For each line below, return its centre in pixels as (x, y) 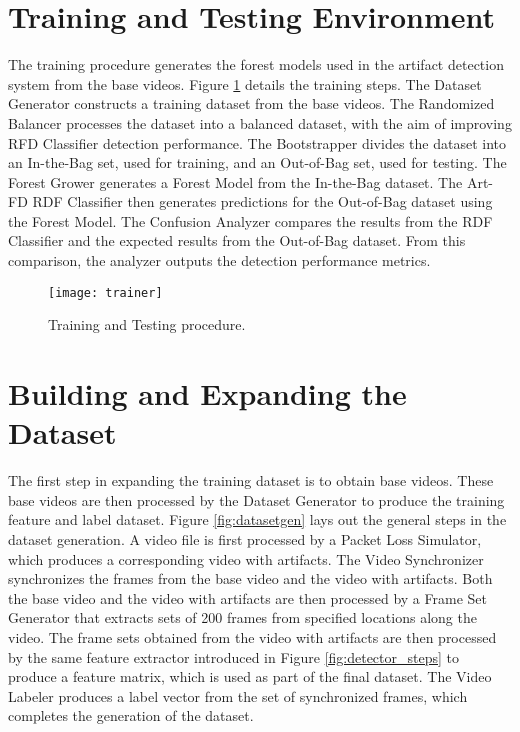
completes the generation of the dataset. (131, 715)
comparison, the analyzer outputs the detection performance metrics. (219, 260)
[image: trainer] (105, 292)
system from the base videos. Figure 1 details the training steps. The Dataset (245, 83)
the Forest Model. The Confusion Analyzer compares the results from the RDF (250, 220)
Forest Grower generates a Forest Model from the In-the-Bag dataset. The (235, 181)
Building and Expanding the (207, 393)
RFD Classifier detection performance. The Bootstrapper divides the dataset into (257, 142)
